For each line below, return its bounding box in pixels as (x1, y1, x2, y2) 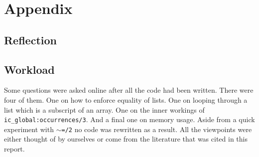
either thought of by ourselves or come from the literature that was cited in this (4, 134, 248, 144)
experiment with (4, 124, 54, 134)
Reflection (4, 32, 57, 47)
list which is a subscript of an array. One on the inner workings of (4, 104, 205, 115)
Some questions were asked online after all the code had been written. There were (4, 85, 254, 95)
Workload (4, 61, 55, 77)
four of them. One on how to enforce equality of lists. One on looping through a (4, 94, 248, 105)
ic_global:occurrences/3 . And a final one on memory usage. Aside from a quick (4, 114, 255, 125)
